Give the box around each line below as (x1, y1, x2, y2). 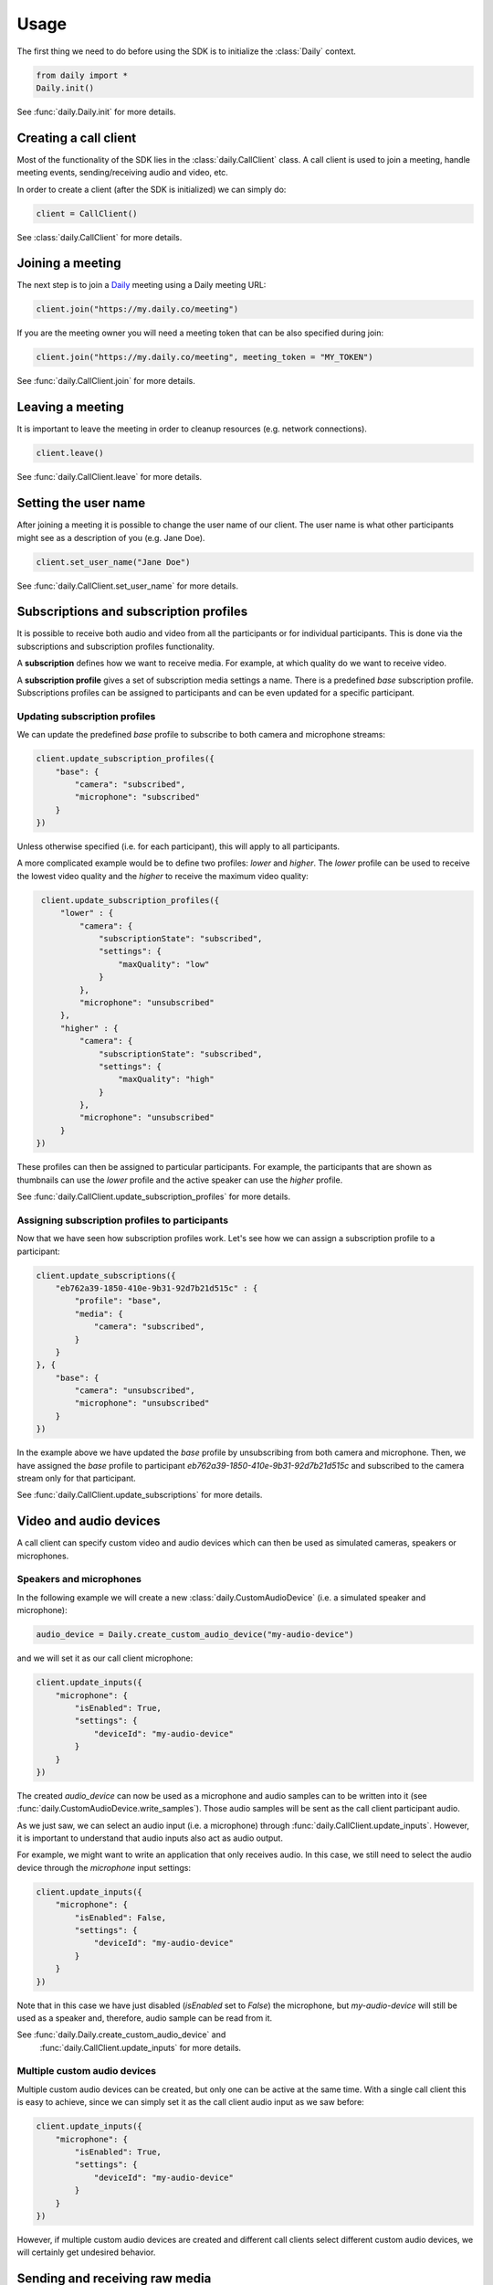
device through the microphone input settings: (16, 1862, 192, 1873)
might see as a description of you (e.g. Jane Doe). (16, 532, 205, 543)
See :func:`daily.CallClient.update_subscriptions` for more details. (16, 1490, 263, 1501)
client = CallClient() (36, 208, 138, 218)
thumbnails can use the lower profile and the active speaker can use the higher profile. (16, 1174, 343, 1185)
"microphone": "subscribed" (74, 792, 201, 802)
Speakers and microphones (16, 1573, 142, 1586)
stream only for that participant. (16, 1472, 136, 1483)
